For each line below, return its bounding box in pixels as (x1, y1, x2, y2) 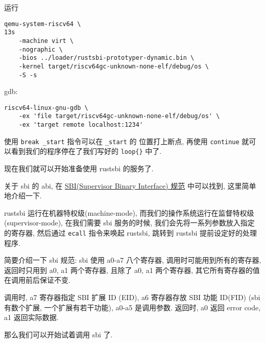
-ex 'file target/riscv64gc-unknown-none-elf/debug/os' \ (18, 112, 220, 120)
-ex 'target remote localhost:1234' (18, 121, 143, 129)
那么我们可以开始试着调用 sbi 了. (4, 329, 113, 339)
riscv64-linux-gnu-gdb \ (4, 104, 88, 111)
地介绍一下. (4, 190, 42, 201)
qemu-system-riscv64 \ (4, 20, 81, 28)
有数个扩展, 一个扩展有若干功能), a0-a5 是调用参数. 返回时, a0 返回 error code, (4, 302, 261, 312)
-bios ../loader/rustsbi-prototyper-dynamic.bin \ (18, 54, 195, 62)
